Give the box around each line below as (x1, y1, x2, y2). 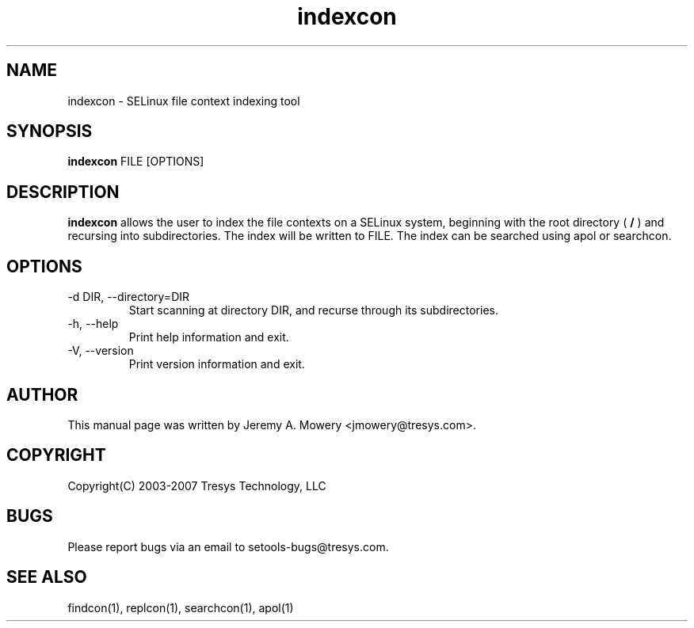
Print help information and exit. (128, 330, 289, 344)
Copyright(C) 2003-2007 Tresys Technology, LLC (67, 478, 326, 493)
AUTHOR (6, 384, 78, 405)
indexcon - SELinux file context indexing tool (67, 93, 300, 108)
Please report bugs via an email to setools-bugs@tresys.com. (67, 539, 389, 554)
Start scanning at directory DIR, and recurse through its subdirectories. (128, 303, 498, 318)
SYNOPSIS (6, 121, 93, 142)
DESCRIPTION (6, 181, 120, 202)
